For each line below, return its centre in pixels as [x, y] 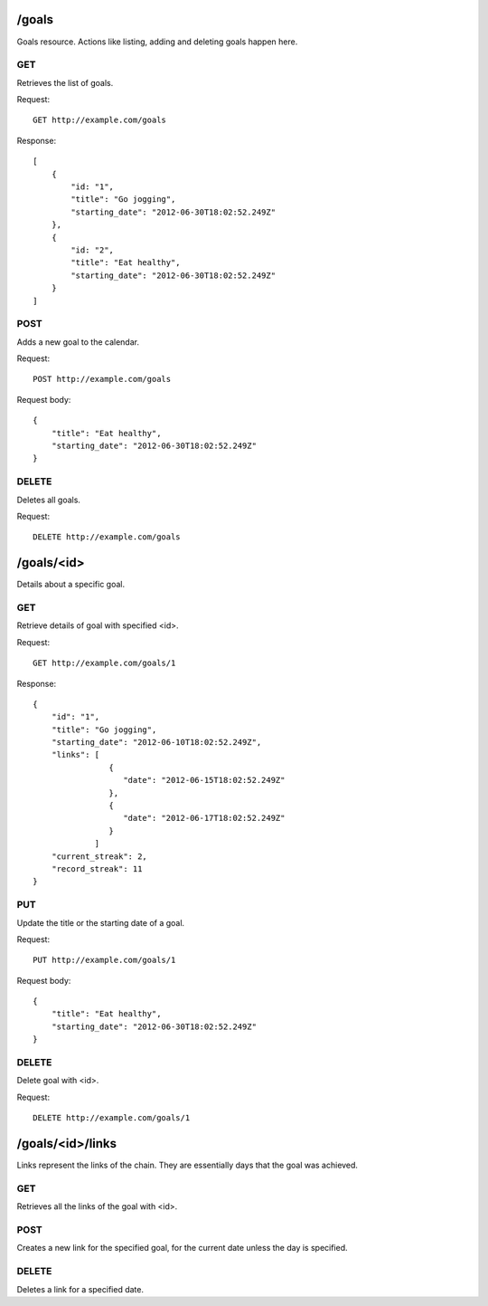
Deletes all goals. [49, 500]
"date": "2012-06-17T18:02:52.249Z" [204, 818]
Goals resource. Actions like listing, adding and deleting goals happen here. [157, 42]
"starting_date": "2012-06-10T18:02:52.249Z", [156, 743]
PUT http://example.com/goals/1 [104, 960]
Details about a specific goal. [71, 585]
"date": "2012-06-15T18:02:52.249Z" [204, 780]
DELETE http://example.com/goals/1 [112, 1118]
